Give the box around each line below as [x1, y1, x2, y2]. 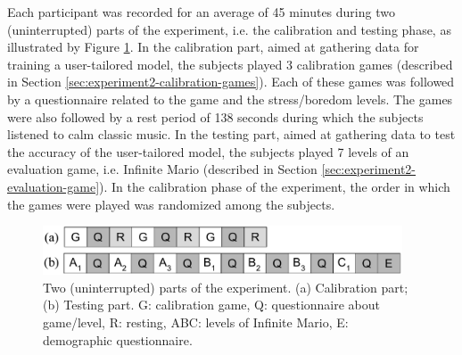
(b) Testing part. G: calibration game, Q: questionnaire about [43, 295, 381, 314]
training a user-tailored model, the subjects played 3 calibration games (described [7, 54, 453, 73]
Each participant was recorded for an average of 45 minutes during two [7, 3, 395, 21]
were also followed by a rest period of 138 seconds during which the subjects [7, 107, 424, 126]
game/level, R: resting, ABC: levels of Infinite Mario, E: [43, 312, 349, 331]
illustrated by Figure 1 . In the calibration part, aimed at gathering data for [7, 37, 419, 56]
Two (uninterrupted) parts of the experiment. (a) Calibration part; [43, 277, 408, 296]
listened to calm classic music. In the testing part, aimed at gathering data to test [7, 125, 456, 144]
